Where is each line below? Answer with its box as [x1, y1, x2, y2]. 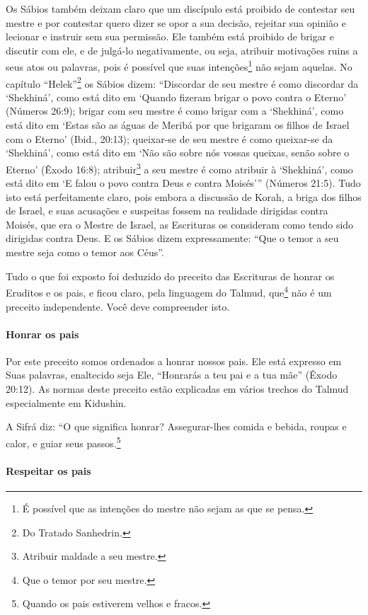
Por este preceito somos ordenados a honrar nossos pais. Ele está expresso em [6, 353, 342, 368]
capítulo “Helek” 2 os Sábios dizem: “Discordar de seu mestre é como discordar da [6, 74, 359, 91]
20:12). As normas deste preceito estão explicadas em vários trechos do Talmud [6, 381, 349, 396]
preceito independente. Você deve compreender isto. [6, 299, 230, 314]
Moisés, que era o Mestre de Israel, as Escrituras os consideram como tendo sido [6, 217, 354, 231]
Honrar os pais [6, 326, 79, 341]
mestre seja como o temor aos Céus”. [6, 245, 164, 260]
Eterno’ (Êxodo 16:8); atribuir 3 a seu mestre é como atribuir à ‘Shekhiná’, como [6, 159, 353, 176]
